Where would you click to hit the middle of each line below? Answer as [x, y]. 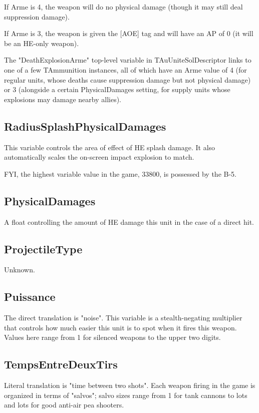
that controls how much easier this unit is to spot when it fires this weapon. [120, 327]
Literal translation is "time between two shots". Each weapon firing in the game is [130, 385]
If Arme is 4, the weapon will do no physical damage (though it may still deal [123, 7]
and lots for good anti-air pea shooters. [64, 405]
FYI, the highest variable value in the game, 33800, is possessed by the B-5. [120, 173]
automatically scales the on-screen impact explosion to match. [99, 157]
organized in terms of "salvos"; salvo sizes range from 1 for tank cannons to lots [126, 395]
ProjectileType [43, 249]
